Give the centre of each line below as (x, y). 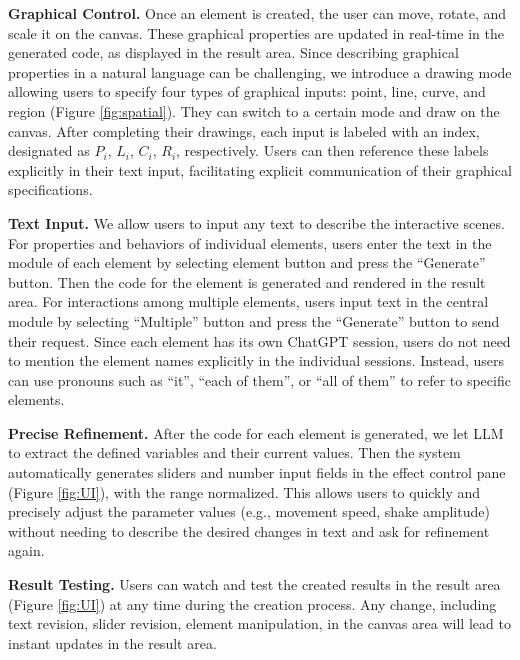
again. (26, 550)
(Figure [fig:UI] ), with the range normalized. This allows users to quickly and (244, 491)
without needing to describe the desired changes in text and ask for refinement (249, 530)
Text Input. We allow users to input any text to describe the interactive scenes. (256, 222)
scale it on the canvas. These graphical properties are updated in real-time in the (256, 32)
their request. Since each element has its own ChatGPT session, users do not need (259, 340)
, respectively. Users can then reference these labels (332, 150)
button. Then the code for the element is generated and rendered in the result (247, 281)
